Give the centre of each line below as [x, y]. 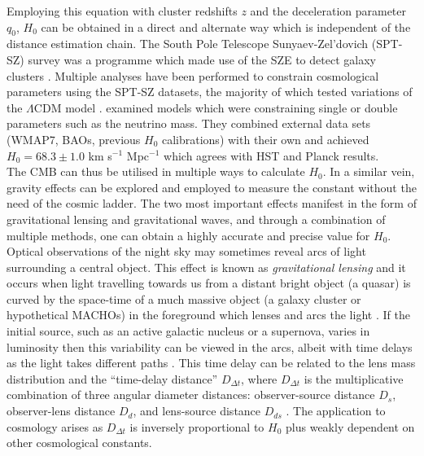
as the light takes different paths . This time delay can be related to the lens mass [211, 363]
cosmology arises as [55, 426]
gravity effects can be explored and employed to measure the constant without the [212, 187]
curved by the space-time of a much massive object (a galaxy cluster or [184, 298]
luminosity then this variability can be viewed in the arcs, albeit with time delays [210, 346]
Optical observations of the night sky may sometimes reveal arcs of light [186, 251]
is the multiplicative [354, 378]
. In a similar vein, [369, 171]
